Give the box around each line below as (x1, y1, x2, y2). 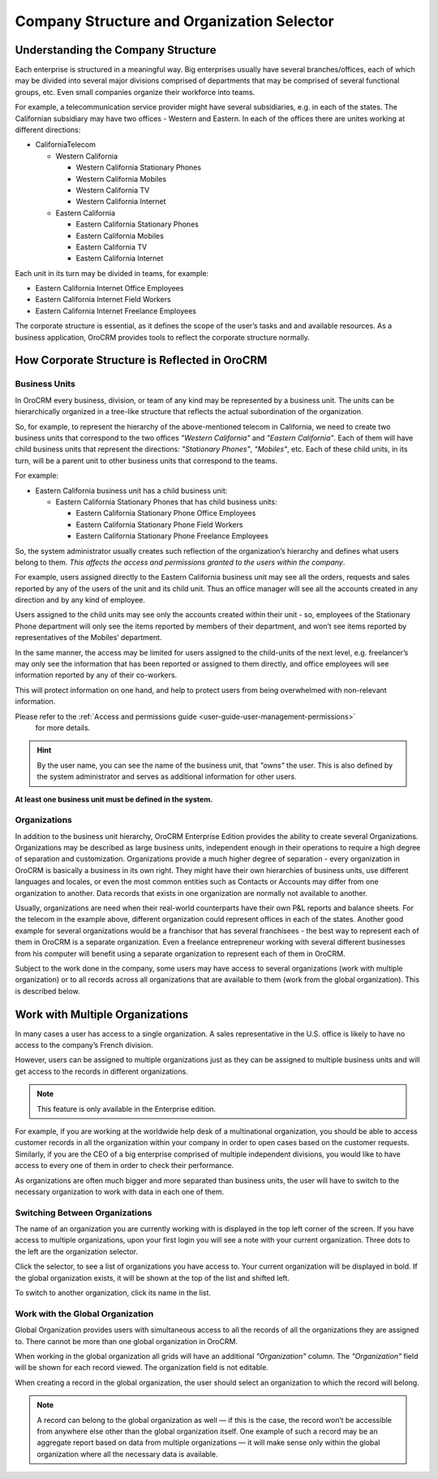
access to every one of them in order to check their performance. (15, 1161, 234, 1170)
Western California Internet (75, 197, 166, 206)
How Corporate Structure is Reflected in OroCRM (15, 353, 268, 367)
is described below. (15, 986, 80, 996)
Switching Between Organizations (15, 1207, 152, 1218)
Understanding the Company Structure (15, 43, 217, 57)
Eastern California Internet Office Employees (35, 283, 184, 293)
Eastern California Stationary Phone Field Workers (75, 520, 243, 530)
